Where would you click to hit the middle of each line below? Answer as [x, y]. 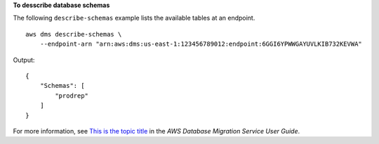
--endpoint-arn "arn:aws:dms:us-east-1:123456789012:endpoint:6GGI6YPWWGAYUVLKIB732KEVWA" [201, 44]
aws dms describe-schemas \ [74, 34]
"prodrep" [72, 96]
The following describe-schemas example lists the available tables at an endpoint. [134, 18]
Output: [24, 60]
